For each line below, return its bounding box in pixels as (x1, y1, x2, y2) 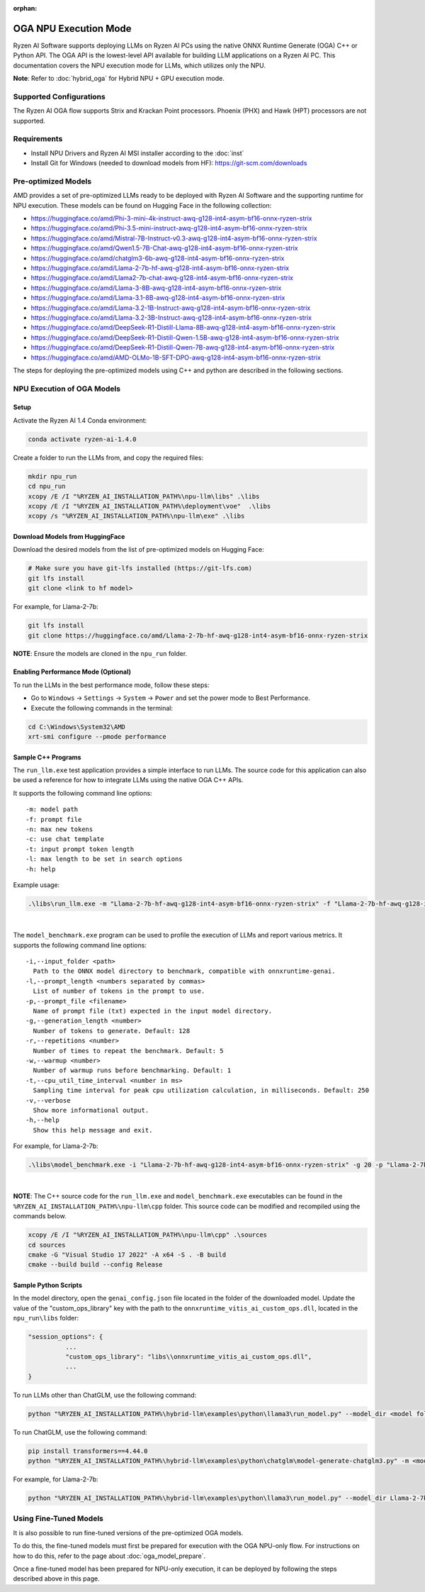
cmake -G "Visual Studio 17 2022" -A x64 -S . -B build (28, 1251, 227, 1259)
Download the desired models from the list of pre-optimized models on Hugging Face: (13, 545, 265, 554)
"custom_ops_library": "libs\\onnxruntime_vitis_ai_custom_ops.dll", (64, 1352, 312, 1361)
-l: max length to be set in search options (25, 855, 183, 863)
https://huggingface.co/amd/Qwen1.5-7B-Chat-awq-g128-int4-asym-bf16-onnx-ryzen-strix (30, 244, 298, 252)
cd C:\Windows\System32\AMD (28, 723, 125, 730)
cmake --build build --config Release (28, 1261, 163, 1269)
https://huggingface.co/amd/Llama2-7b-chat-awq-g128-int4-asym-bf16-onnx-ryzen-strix (30, 274, 294, 282)
